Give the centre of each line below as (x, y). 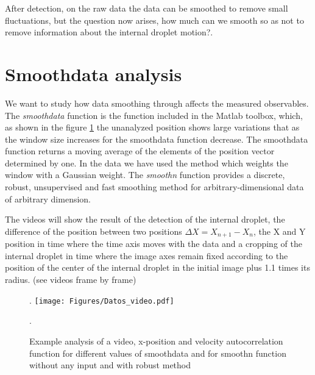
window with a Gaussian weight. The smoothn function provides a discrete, (145, 175)
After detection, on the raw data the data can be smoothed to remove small (147, 8)
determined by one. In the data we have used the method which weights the (147, 162)
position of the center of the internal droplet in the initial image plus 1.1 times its (157, 267)
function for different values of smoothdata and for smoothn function (158, 353)
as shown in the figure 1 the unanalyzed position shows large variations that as (152, 127)
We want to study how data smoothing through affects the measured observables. (157, 103)
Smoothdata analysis (94, 73)
